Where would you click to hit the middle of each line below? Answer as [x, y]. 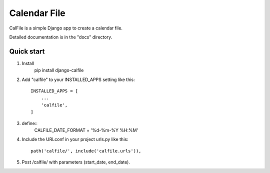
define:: [29, 123]
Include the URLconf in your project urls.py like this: [75, 139]
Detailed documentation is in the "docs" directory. [61, 37]
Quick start [27, 51]
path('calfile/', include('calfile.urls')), [86, 151]
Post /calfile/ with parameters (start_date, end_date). [76, 162]
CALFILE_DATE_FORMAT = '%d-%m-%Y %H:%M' [86, 130]
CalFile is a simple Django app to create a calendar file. [66, 28]
